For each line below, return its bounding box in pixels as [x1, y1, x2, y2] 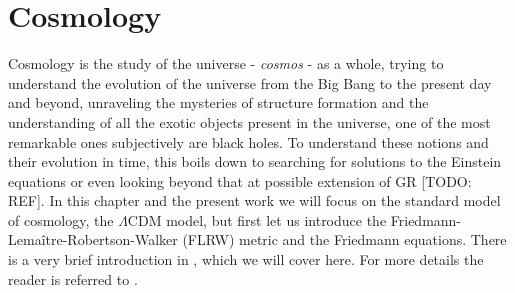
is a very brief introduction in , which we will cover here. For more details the [8, 249, 484, 270]
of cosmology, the [8, 209, 114, 230]
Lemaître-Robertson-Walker [8, 229, 178, 250]
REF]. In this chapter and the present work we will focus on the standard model [8, 190, 501, 211]
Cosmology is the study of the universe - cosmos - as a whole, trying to [8, 53, 444, 74]
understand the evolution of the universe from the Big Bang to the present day [8, 72, 492, 93]
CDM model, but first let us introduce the [127, 209, 387, 230]
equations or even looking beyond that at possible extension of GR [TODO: [8, 170, 472, 191]
